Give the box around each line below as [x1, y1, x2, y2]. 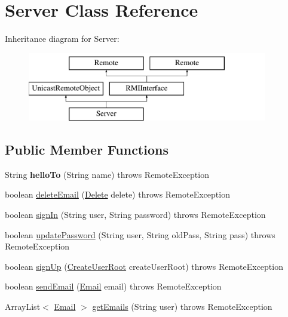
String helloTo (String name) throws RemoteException [5, 168, 209, 180]
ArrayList [5, 300, 41, 313]
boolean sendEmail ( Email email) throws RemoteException [5, 280, 222, 293]
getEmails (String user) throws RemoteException [92, 300, 272, 313]
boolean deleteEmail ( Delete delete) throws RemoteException [5, 188, 230, 201]
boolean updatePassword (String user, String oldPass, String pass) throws [5, 228, 275, 241]
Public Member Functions [5, 140, 168, 159]
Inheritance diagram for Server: [5, 32, 120, 45]
